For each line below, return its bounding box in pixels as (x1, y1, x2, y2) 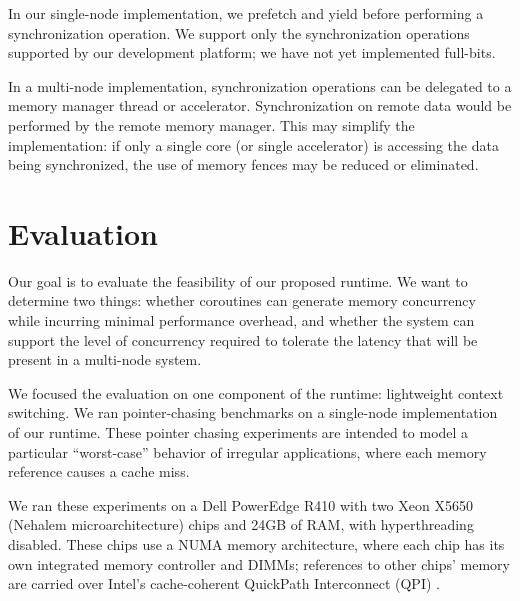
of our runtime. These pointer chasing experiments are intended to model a (8, 422, 469, 443)
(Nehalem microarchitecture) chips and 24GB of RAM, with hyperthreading (8, 514, 474, 535)
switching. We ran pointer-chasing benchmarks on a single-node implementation (8, 402, 498, 423)
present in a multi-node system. (8, 349, 202, 370)
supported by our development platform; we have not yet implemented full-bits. (8, 42, 496, 63)
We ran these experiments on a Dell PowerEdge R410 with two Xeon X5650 (8, 494, 473, 515)
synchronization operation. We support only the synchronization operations (8, 22, 470, 43)
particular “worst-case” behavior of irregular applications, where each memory (8, 441, 487, 462)
